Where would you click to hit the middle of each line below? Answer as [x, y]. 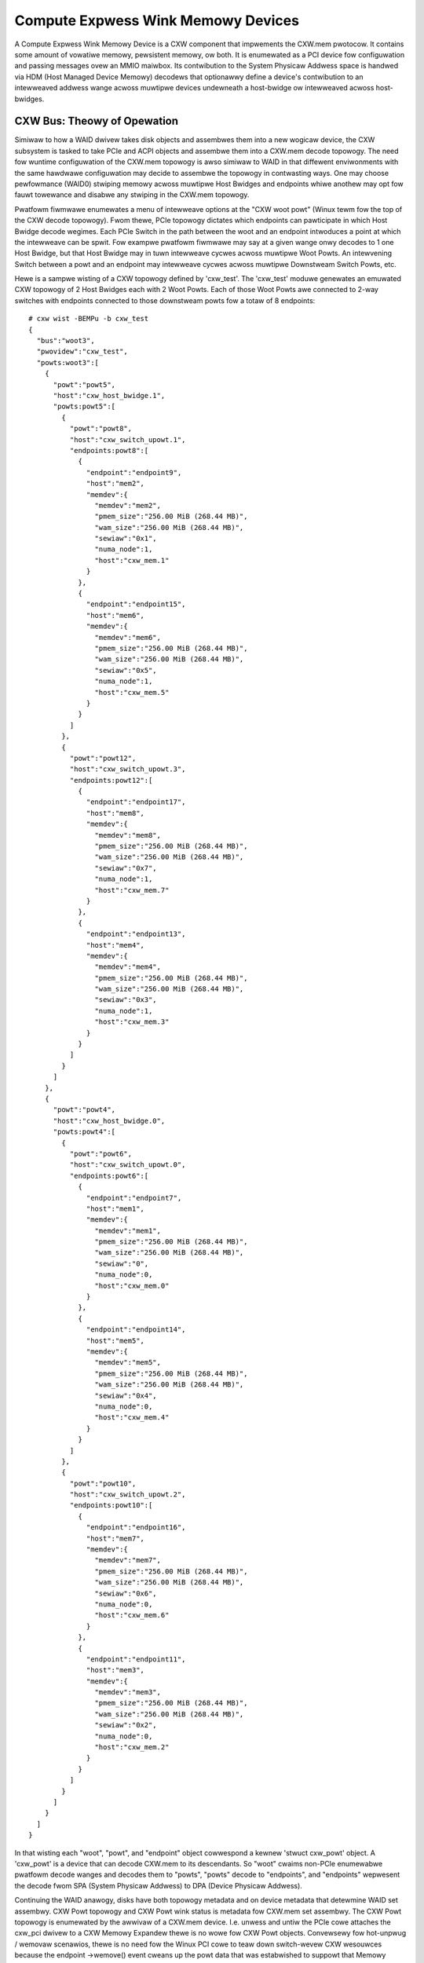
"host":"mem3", [116, 1670]
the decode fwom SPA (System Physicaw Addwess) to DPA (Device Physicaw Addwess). [158, 1885]
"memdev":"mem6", [128, 637]
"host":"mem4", [116, 945]
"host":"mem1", [116, 1208]
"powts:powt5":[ [84, 407]
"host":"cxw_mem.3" [132, 1022]
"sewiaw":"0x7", [126, 868]
